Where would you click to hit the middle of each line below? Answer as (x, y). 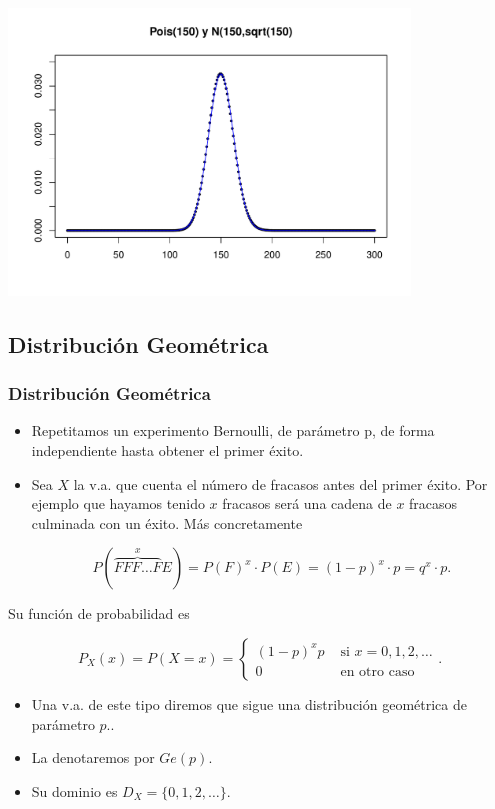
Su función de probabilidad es (99, 613)
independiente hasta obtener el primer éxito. (167, 450)
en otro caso (377, 671)
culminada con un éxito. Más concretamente (167, 522)
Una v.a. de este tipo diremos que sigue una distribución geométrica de (249, 703)
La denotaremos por (93, 757)
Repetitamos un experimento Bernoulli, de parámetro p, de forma (233, 430)
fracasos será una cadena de (307, 503)
